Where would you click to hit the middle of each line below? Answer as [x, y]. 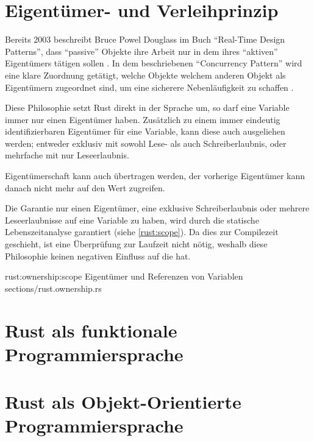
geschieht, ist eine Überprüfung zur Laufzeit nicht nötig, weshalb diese [136, 244]
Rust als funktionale [91, 330]
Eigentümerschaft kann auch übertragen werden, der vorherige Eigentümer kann [155, 176]
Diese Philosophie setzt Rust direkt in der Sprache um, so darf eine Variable [147, 108]
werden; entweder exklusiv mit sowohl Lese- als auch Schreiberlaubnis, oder [146, 143]
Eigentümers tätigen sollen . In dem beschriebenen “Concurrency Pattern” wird [154, 63]
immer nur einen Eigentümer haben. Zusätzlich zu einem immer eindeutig [143, 119]
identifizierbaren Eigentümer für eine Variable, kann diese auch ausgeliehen [145, 131]
